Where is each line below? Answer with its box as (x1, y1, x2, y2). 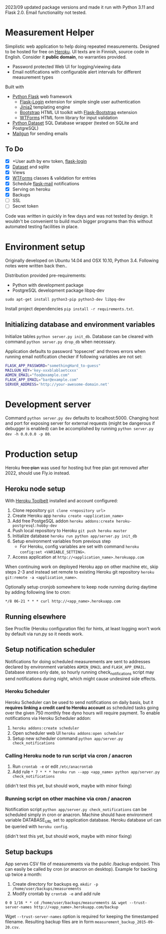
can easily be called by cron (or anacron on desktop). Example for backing (5, 866, 158, 872)
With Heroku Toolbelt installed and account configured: (5, 498, 118, 504)
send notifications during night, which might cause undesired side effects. (5, 676, 157, 682)
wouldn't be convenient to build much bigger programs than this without (5, 219, 153, 225)
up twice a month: (5, 871, 42, 878)
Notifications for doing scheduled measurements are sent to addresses (5, 658, 151, 664)
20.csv (5, 925, 19, 930)
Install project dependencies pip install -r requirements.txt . (5, 306, 135, 312)
